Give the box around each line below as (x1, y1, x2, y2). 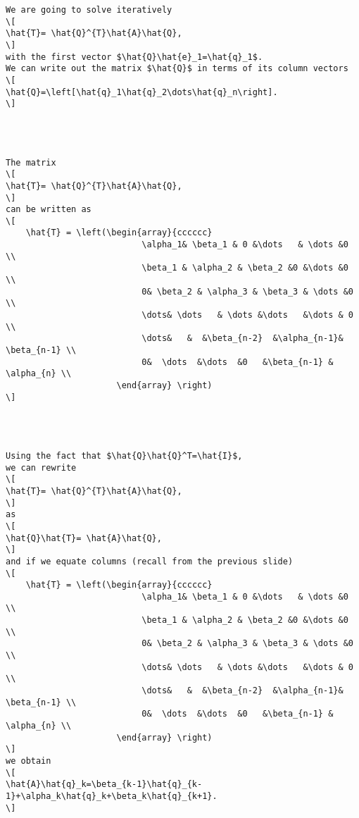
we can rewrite (6, 462, 77, 473)
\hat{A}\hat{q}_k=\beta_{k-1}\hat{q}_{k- (6, 779, 203, 790)
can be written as (6, 204, 92, 215)
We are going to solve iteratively (6, 5, 172, 15)
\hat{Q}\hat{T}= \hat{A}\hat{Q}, (6, 533, 162, 543)
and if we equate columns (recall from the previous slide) (6, 556, 294, 566)
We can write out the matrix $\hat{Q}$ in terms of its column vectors (6, 63, 348, 74)
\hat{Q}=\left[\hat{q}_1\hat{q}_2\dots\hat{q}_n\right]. (6, 87, 278, 97)
